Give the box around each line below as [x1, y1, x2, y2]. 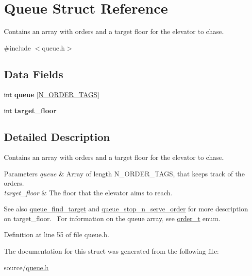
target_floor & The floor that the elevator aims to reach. [4, 187, 173, 197]
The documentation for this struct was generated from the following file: [4, 246, 219, 256]
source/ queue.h [4, 262, 49, 272]
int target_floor [4, 105, 57, 116]
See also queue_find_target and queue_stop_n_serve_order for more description [4, 204, 248, 214]
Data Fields [4, 66, 64, 81]
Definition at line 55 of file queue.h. [4, 229, 109, 240]
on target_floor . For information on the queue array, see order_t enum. [4, 213, 220, 223]
